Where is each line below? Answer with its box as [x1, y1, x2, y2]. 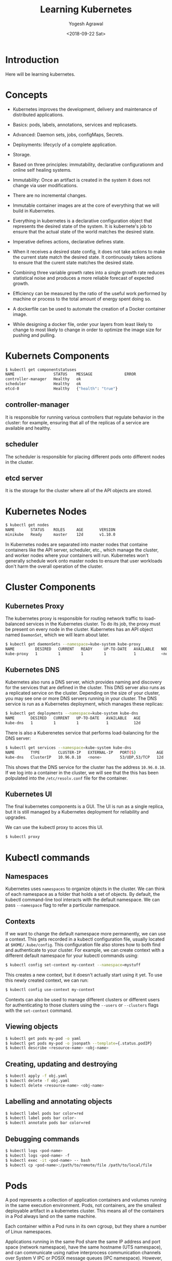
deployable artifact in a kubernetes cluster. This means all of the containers [5, 1208, 164, 1214]
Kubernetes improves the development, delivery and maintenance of [12, 106, 158, 112]
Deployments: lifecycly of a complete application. [12, 141, 117, 148]
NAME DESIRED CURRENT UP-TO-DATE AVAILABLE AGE [5, 716, 141, 721]
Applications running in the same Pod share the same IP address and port [5, 1238, 161, 1245]
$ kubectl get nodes [5, 523, 50, 528]
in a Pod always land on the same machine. [5, 1213, 97, 1219]
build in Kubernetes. [12, 207, 55, 214]
